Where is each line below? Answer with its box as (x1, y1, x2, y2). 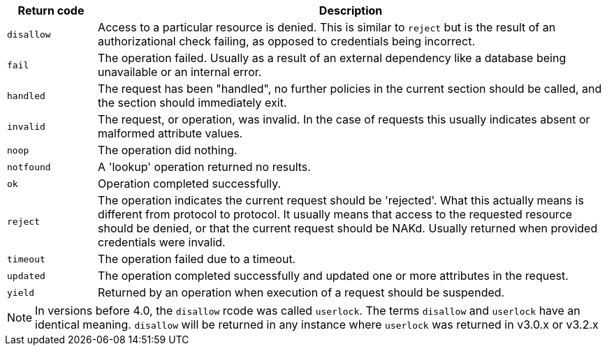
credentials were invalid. (98, 235, 226, 249)
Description (319, 3, 383, 17)
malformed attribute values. (98, 126, 243, 140)
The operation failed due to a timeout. (98, 252, 296, 266)
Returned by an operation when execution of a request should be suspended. (98, 285, 505, 299)
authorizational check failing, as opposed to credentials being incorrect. (98, 34, 476, 48)
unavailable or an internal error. (98, 65, 262, 79)
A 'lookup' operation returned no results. (98, 160, 311, 174)
